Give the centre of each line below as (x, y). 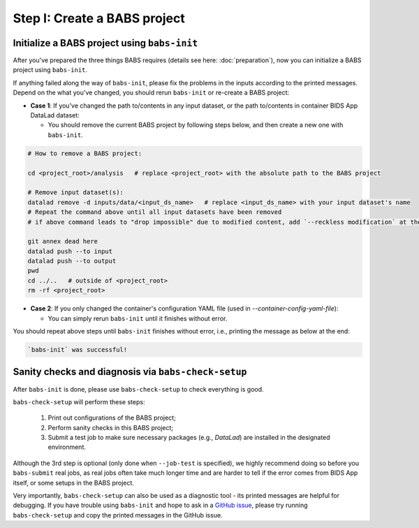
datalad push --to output (72, 261)
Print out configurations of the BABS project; (112, 418)
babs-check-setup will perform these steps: (79, 401)
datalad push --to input (70, 251)
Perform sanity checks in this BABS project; (111, 427)
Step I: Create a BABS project (99, 18)
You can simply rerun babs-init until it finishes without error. (138, 318)
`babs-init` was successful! (78, 350)
